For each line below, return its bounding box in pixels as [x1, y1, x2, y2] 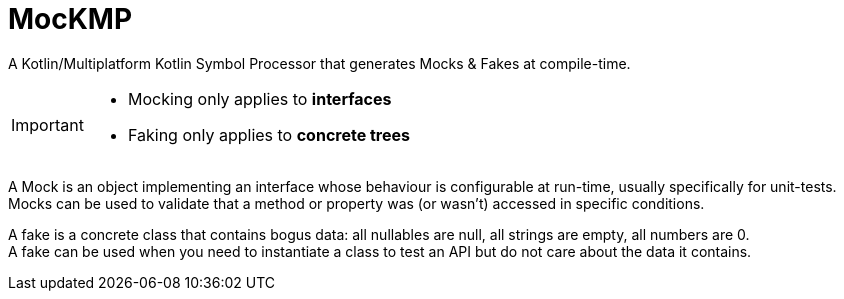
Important [11, 114, 84, 135]
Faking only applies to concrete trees [127, 124, 410, 145]
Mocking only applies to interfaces [127, 88, 392, 109]
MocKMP [8, 2, 133, 36]
